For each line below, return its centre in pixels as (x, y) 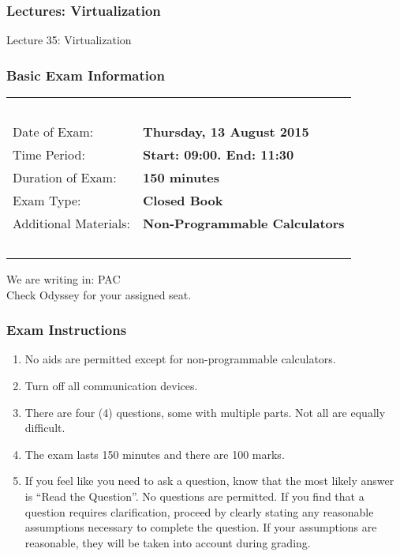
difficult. (45, 428)
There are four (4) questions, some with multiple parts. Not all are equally (205, 412)
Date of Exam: (53, 132)
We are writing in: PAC (64, 279)
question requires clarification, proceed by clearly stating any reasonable (199, 511)
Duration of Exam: (65, 178)
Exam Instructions (67, 330)
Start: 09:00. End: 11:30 (219, 155)
